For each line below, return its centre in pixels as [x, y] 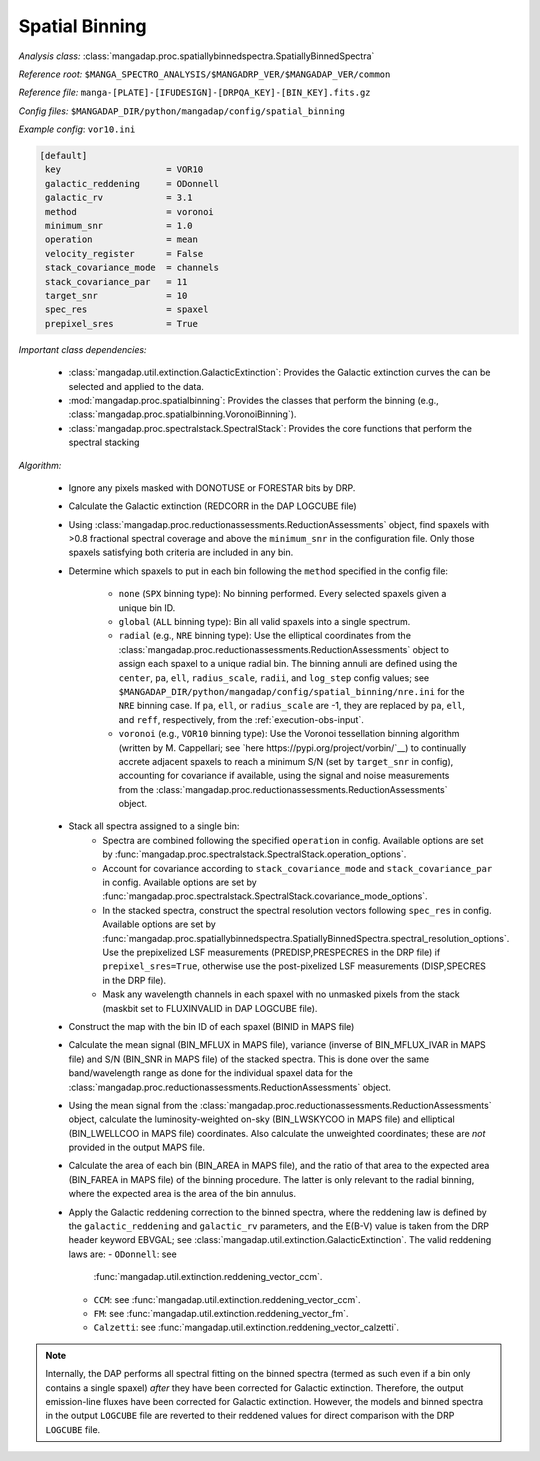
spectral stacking [104, 442]
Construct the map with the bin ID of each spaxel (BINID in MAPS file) [211, 1026]
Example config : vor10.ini [77, 129]
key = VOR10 [124, 169]
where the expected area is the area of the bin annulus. [182, 1194]
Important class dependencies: [82, 349]
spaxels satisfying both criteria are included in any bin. [181, 552]
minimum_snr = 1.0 [119, 226]
